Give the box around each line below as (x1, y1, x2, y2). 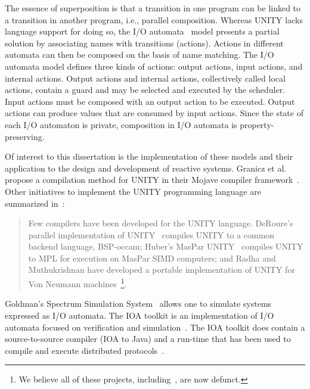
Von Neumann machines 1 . (28, 276, 127, 290)
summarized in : (5, 197, 65, 209)
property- (240, 118, 274, 130)
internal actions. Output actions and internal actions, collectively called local (5, 71, 286, 84)
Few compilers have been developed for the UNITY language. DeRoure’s (28, 217, 293, 229)
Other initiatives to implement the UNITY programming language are (5, 185, 261, 197)
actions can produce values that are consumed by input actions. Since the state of (5, 107, 303, 119)
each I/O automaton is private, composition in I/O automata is (5, 118, 237, 130)
